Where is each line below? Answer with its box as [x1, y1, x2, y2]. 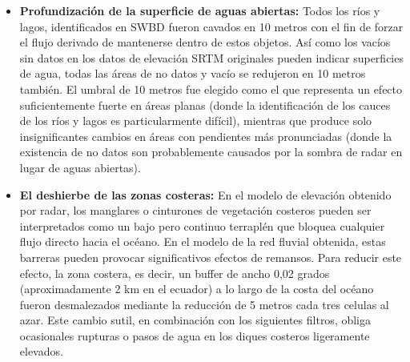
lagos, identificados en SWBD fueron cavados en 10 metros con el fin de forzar [19, 18, 404, 34]
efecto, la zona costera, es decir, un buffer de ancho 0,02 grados [19, 264, 330, 281]
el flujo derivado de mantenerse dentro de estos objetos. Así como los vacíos [19, 34, 391, 50]
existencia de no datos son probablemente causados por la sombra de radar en [19, 143, 403, 160]
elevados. [19, 343, 63, 360]
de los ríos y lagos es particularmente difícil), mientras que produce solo [19, 112, 372, 129]
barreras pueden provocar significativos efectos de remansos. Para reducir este [19, 248, 402, 265]
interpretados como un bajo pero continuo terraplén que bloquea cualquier [19, 217, 385, 234]
